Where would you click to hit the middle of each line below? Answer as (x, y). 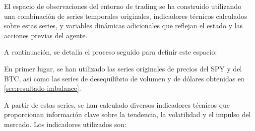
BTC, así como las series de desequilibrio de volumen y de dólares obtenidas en (124, 78)
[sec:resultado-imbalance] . (43, 88)
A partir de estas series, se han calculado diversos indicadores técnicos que (117, 104)
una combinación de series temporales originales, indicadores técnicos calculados (126, 16)
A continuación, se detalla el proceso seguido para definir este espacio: (111, 52)
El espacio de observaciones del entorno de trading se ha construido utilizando (123, 6)
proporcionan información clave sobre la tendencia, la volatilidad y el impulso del (127, 114)
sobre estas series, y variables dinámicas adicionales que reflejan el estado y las (124, 26)
